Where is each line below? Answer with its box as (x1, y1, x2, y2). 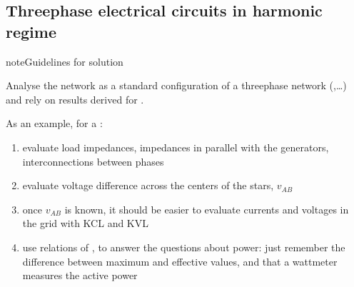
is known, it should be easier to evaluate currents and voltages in (64, 201, 349, 216)
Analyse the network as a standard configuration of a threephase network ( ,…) (6, 78, 347, 93)
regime (6, 20, 56, 42)
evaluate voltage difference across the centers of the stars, (22, 178, 274, 193)
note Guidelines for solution (6, 54, 123, 69)
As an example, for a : (6, 116, 103, 131)
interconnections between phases (22, 153, 164, 168)
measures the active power (22, 268, 138, 283)
